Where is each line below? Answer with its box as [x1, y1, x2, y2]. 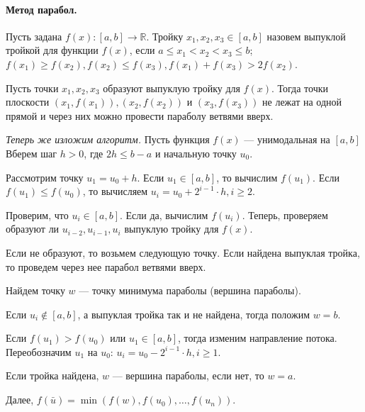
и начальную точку [155, 145, 237, 160]
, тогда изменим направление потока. [178, 330, 337, 345]
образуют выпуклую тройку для [103, 80, 240, 95]
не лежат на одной [262, 94, 342, 109]
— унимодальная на [244, 132, 330, 147]
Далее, [6, 392, 34, 407]
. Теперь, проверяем [242, 207, 328, 222]
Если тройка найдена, [6, 368, 99, 383]
